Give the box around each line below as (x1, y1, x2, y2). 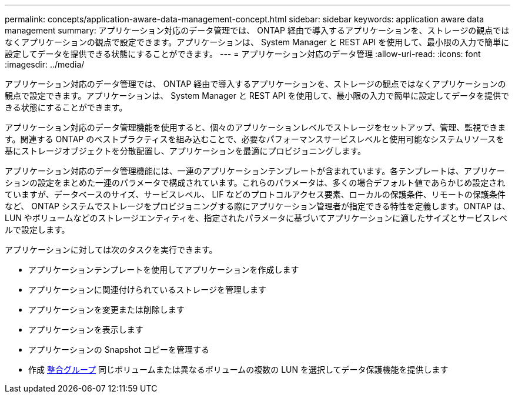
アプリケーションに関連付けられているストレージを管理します (28, 285, 267, 295)
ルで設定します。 (5, 225, 70, 235)
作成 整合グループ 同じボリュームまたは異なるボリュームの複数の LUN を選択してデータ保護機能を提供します (28, 364, 449, 374)
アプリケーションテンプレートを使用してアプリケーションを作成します (28, 265, 299, 275)
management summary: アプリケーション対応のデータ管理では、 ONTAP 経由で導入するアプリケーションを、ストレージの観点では (5, 25, 510, 35)
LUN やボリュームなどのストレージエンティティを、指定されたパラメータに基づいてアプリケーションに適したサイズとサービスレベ (5, 213, 507, 223)
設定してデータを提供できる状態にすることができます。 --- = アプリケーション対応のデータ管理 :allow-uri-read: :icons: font (5, 49, 481, 59)
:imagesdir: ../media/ (5, 59, 85, 69)
